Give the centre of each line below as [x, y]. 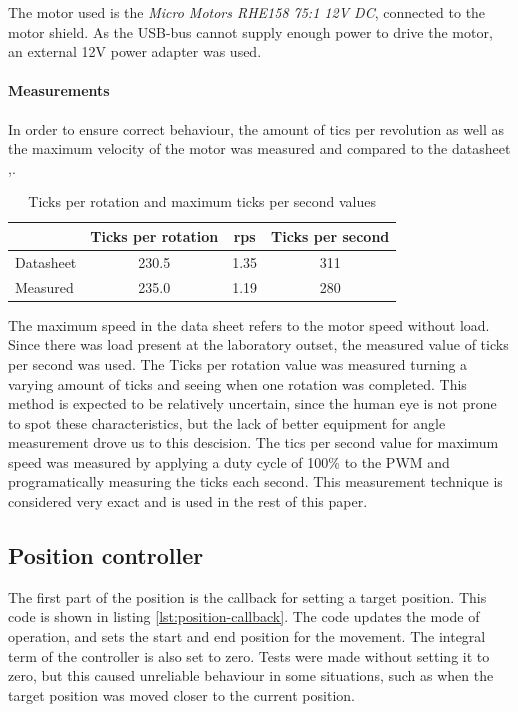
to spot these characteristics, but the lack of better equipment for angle [227, 422]
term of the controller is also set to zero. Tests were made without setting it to [249, 655]
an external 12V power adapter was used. [135, 51]
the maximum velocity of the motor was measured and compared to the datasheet [259, 148]
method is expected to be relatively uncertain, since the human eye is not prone [252, 403]
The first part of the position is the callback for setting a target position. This [247, 596]
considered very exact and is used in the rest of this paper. [188, 501]
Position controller [106, 555]
